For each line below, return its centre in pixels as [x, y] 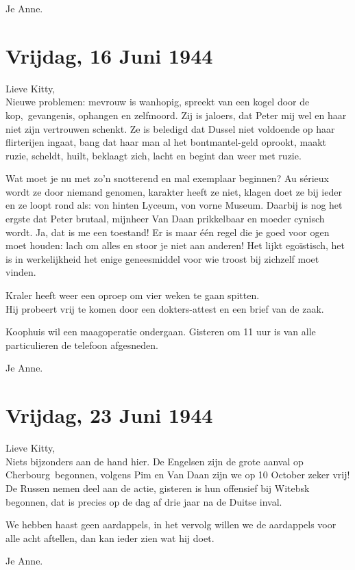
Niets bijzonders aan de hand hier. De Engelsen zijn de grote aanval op [155, 461]
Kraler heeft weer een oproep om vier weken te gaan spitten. [133, 295]
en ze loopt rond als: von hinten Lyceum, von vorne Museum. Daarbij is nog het [174, 205]
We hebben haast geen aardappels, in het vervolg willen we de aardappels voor [171, 524]
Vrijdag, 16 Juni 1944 [109, 55]
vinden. [21, 272]
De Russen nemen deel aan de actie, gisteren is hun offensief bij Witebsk [158, 488]
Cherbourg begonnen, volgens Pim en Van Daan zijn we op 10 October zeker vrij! [178, 475]
